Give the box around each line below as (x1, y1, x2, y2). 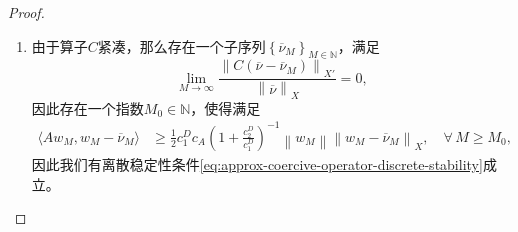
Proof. (8, 2, 45, 22)
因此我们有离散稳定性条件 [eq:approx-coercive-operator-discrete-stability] (31, 153, 483, 174)
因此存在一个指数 (31, 97, 144, 118)
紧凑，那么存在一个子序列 (97, 35, 266, 56)
